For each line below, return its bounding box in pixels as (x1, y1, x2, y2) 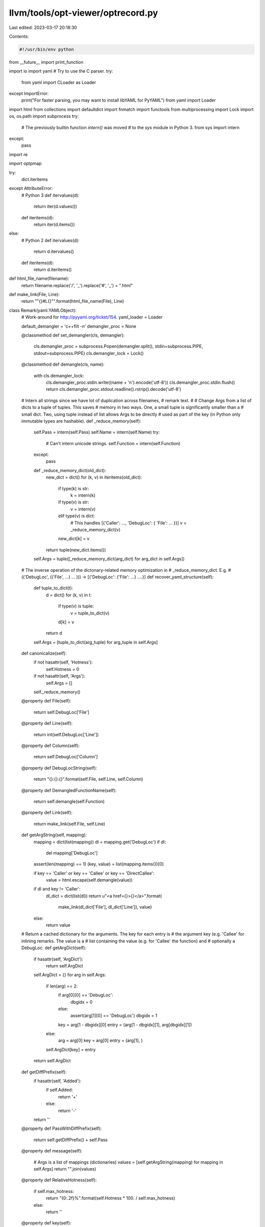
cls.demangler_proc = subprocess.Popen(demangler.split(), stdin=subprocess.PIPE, (33, 344, 203, 349)
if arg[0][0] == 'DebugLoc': (58, 992, 113, 998)
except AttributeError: (9, 186, 53, 191)
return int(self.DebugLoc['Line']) (33, 731, 99, 737)
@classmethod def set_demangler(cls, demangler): (21, 332, 125, 338)
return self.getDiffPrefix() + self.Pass (33, 1137, 108, 1143)
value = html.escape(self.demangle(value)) (46, 877, 132, 883)
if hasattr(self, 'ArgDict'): (33, 956, 83, 962)
